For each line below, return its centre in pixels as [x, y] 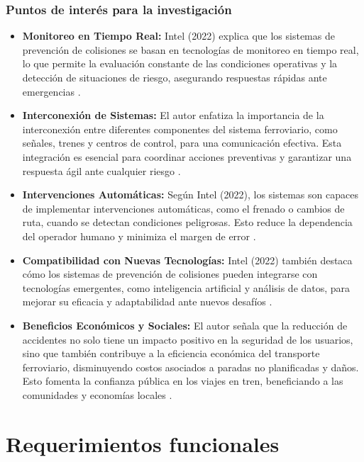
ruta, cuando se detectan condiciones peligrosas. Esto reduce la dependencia [187, 222]
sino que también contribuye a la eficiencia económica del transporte [171, 353]
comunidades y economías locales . [97, 394]
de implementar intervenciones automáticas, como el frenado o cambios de [183, 208]
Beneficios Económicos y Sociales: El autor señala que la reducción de [185, 325]
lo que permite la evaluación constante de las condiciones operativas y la [180, 63]
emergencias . [51, 91]
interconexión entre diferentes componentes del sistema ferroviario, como [180, 129]
